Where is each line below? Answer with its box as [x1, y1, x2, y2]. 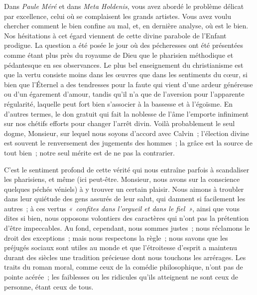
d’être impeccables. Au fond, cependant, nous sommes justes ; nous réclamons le [4, 223, 250, 233]
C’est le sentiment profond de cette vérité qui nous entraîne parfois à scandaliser [4, 164, 250, 174]
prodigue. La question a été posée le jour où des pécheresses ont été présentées [4, 40, 243, 50]
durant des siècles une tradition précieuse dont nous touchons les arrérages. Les [4, 252, 246, 262]
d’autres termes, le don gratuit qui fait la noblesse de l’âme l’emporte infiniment [4, 108, 249, 119]
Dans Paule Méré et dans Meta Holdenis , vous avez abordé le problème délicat [4, 1, 244, 11]
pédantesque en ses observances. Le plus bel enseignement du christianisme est [4, 59, 244, 70]
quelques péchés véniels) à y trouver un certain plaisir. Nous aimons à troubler [4, 183, 244, 194]
